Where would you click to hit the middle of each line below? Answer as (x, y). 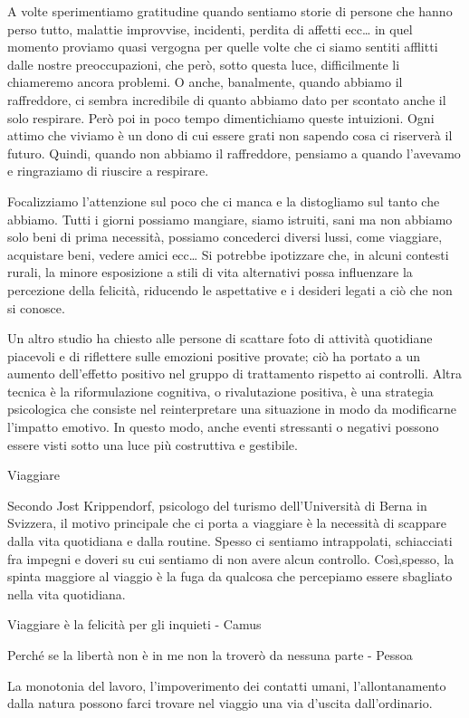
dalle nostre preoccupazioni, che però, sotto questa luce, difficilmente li (204, 64)
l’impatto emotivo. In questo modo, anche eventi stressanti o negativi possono (223, 427)
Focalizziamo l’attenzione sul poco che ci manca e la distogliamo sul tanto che (224, 201)
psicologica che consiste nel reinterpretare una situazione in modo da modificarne (232, 409)
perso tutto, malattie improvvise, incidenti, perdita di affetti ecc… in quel (210, 29)
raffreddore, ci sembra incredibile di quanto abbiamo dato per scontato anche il (227, 99)
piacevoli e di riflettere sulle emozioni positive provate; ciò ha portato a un (214, 355)
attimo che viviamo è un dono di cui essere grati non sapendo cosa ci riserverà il (230, 135)
